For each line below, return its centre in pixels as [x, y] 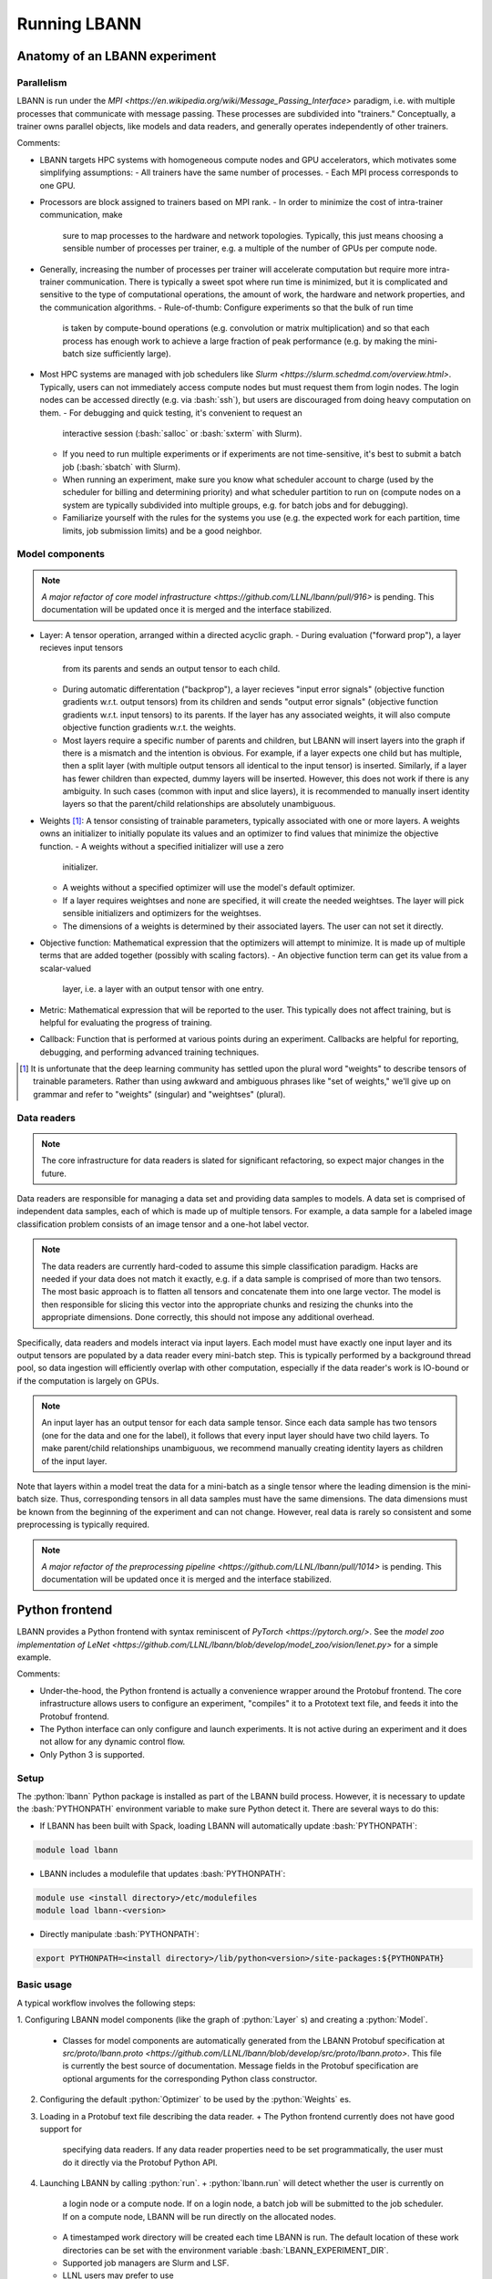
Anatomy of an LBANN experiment [117, 56]
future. [54, 1173]
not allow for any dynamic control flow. [113, 1742]
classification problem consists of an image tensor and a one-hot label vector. [163, 1224]
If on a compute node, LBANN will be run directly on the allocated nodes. [200, 2216]
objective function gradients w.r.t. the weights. [149, 727]
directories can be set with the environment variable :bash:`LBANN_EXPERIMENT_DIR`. [225, 2250]
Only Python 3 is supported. [92, 1754]
